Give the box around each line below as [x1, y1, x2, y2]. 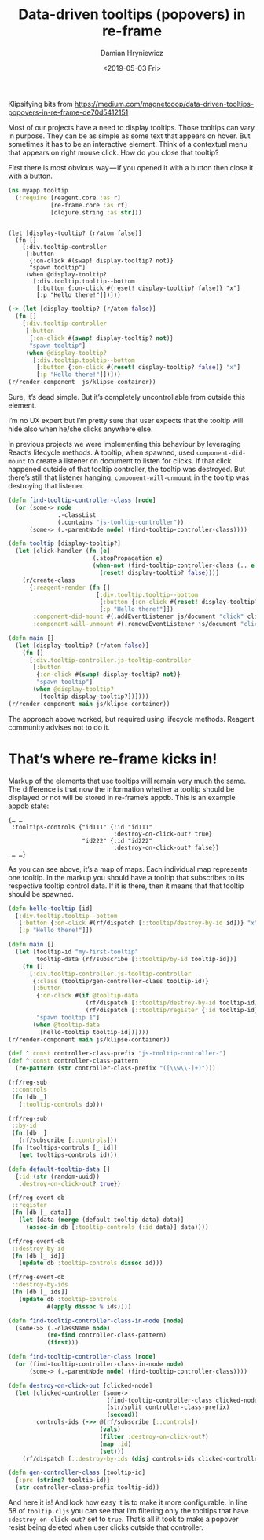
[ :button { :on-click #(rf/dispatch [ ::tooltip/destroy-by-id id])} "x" [18, 919, 258, 927]
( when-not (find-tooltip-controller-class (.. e [92, 561, 255, 570]
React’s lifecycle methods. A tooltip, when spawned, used [8, 448, 195, 457]
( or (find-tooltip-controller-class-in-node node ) [15, 1360, 185, 1368]
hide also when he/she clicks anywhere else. [8, 424, 153, 433]
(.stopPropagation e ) [92, 554, 163, 562]
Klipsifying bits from [8, 99, 73, 108]
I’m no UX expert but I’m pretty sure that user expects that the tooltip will [8, 416, 244, 426]
